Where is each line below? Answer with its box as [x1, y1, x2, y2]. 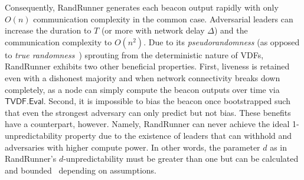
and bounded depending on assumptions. [5, 164, 156, 176]
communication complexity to [5, 35, 112, 48]
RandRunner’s [5, 152, 57, 165]
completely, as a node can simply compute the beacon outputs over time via [5, 83, 280, 95]
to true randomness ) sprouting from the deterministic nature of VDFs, [5, 48, 264, 61]
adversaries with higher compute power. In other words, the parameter [5, 141, 260, 153]
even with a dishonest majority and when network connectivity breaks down [5, 71, 280, 84]
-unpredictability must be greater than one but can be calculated [63, 152, 299, 165]
